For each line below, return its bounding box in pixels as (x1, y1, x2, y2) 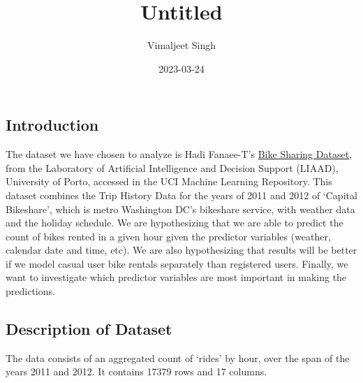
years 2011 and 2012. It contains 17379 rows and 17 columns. (6, 364, 267, 379)
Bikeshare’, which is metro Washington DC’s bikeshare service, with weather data (6, 201, 355, 216)
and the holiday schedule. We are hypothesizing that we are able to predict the (6, 215, 343, 230)
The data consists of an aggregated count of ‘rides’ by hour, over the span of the (6, 350, 350, 365)
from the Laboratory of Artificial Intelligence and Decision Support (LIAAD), (6, 160, 339, 175)
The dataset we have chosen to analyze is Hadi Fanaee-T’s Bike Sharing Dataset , (6, 147, 353, 161)
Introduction (6, 114, 99, 136)
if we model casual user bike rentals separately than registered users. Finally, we (6, 256, 348, 270)
